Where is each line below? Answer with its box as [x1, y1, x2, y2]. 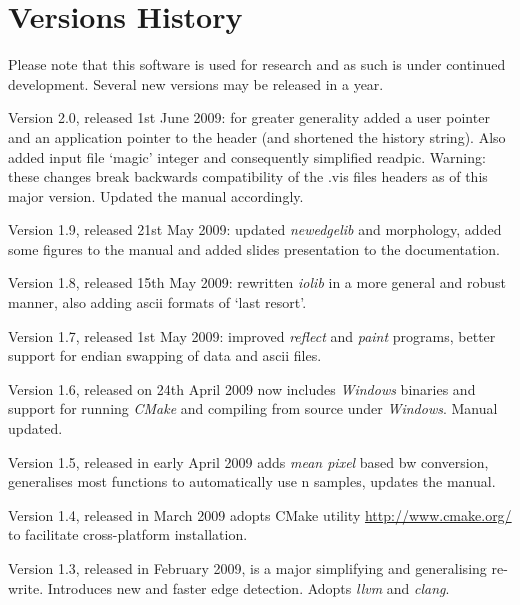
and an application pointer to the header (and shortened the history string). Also [8, 126, 506, 147]
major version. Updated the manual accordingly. [8, 185, 304, 206]
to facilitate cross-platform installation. [8, 524, 248, 545]
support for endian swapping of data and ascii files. [8, 345, 322, 366]
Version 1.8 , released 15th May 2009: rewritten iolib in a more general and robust [8, 272, 507, 293]
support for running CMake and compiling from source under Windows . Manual [8, 398, 498, 419]
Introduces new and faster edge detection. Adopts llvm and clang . [47, 577, 450, 598]
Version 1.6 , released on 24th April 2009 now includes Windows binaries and [8, 378, 476, 399]
